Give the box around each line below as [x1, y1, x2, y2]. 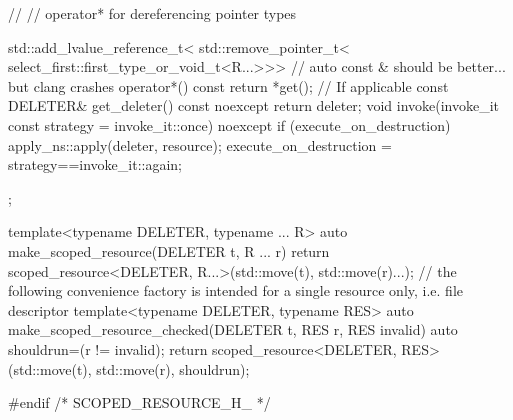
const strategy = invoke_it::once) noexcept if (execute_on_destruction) [8, 114, 451, 135]
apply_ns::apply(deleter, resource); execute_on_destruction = [8, 134, 392, 155]
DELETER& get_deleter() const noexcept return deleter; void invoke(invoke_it [8, 95, 500, 116]
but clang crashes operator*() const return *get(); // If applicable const [8, 75, 449, 96]
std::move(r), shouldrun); [96, 358, 250, 379]
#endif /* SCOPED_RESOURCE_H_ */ [8, 392, 271, 413]
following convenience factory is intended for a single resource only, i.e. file [8, 280, 463, 301]
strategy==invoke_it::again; [8, 154, 182, 175]
